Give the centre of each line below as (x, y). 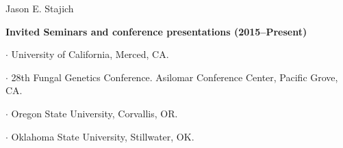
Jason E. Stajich (40, 8)
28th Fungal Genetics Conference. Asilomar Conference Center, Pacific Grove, (175, 77)
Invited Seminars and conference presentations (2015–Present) (156, 31)
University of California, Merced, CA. (90, 54)
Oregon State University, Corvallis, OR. (94, 113)
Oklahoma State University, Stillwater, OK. (103, 136)
